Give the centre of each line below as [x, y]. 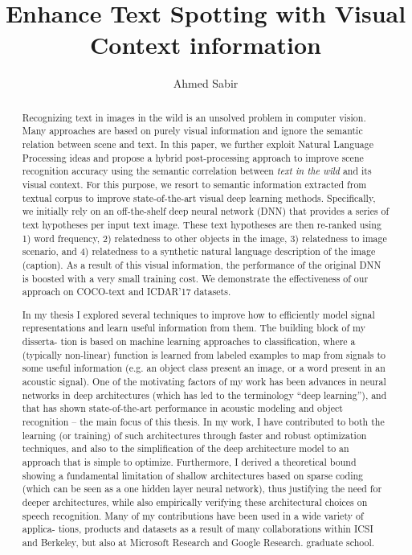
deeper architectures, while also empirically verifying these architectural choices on [195, 502]
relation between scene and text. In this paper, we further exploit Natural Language [198, 144]
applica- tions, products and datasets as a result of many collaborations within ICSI [198, 529]
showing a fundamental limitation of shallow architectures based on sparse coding [193, 475]
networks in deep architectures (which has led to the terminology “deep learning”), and [204, 395]
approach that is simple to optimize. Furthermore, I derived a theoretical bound [189, 462]
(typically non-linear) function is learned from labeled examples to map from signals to [204, 354]
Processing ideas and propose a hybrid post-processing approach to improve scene [193, 157]
